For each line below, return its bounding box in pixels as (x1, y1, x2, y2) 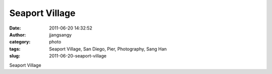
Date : (9, 25, 21, 31)
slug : (9, 53, 20, 59)
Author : (9, 31, 26, 37)
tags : (9, 45, 21, 52)
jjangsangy (49, 31, 72, 37)
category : (9, 39, 31, 45)
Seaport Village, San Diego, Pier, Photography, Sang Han (49, 45, 167, 52)
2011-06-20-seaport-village (49, 53, 107, 59)
